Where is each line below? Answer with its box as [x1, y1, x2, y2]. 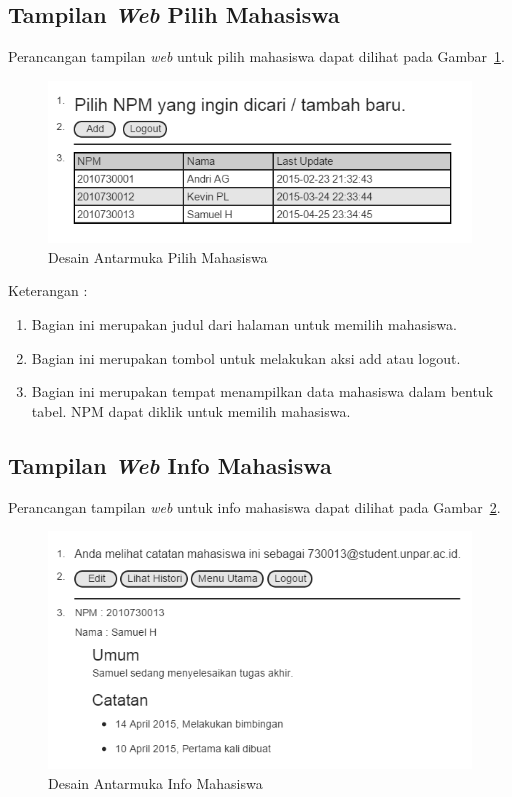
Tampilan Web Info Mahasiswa [8, 449, 332, 480]
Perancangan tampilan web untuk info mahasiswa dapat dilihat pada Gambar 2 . [8, 496, 501, 517]
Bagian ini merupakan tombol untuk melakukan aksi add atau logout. [31, 347, 461, 368]
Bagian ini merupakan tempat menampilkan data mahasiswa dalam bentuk [31, 381, 494, 402]
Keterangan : [8, 280, 88, 301]
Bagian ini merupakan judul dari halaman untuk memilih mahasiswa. [31, 314, 457, 335]
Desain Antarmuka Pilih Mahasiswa [48, 246, 268, 267]
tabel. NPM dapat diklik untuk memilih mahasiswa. [31, 400, 351, 421]
